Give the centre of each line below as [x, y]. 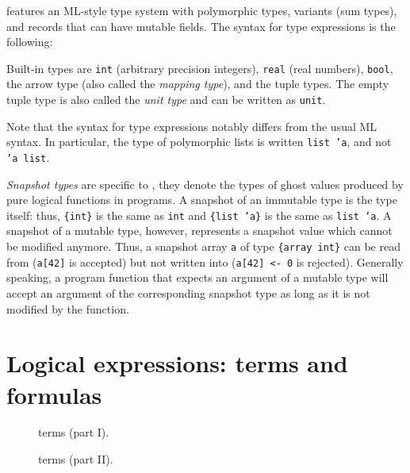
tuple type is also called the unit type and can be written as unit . [166, 100]
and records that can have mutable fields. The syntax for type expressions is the [201, 26]
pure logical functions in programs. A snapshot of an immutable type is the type [202, 200]
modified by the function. [68, 308]
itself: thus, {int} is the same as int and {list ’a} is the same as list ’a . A [199, 215]
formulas [54, 394]
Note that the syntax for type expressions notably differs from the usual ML [192, 126]
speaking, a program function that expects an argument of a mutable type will [197, 277]
